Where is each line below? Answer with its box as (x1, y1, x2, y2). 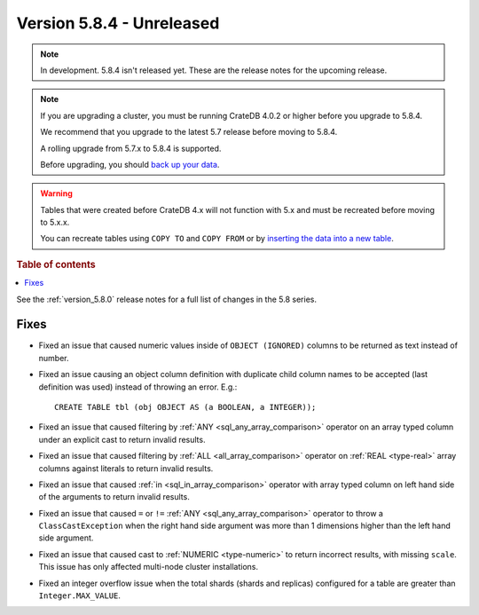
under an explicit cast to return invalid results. (38, 434, 206, 445)
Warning (40, 188, 73, 199)
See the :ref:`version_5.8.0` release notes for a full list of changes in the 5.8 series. (16, 294, 317, 304)
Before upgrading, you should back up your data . (40, 159, 220, 170)
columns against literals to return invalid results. (38, 462, 214, 474)
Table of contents (16, 258, 97, 271)
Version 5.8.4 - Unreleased (16, 13, 220, 33)
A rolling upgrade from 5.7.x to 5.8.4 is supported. (40, 143, 222, 154)
